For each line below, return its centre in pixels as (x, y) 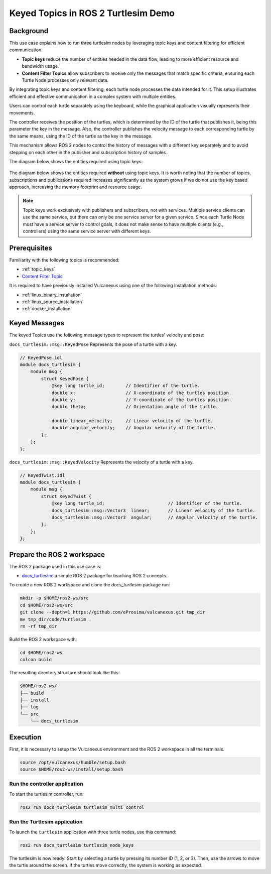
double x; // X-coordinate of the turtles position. (142, 393)
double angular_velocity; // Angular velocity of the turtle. (133, 428)
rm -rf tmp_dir (38, 626)
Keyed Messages (37, 323)
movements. (22, 112)
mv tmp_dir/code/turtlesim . (56, 619)
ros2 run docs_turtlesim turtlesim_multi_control (82, 807)
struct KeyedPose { (65, 379)
